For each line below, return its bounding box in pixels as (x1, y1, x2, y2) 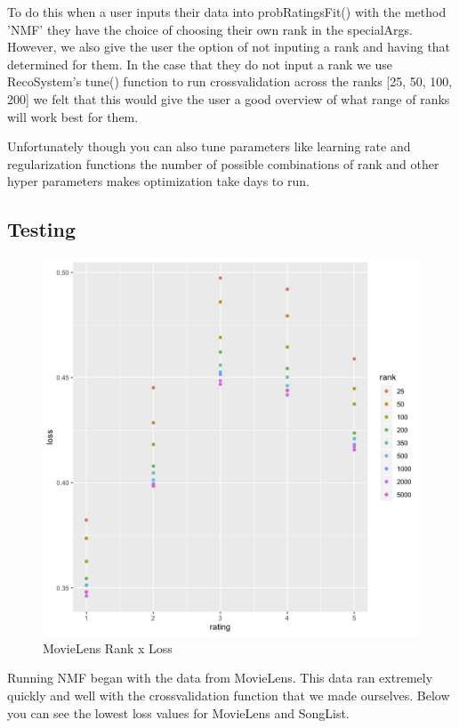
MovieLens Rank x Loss (43, 638, 173, 657)
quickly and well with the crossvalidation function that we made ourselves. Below (7, 685, 450, 704)
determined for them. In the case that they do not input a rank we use (7, 54, 393, 73)
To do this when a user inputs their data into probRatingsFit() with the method (7, 3, 447, 20)
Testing (7, 215, 76, 243)
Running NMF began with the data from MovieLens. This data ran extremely (7, 668, 433, 687)
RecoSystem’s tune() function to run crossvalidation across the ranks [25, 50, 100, (7, 72, 453, 91)
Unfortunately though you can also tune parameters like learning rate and (7, 137, 411, 156)
